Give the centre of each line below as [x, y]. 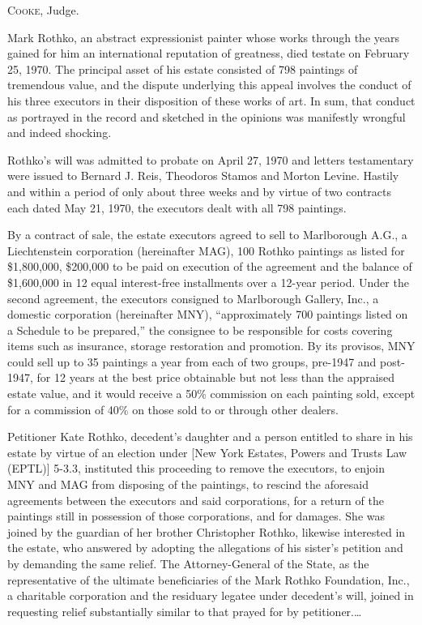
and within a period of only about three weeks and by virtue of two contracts [199, 191]
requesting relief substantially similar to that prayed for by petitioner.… [185, 611]
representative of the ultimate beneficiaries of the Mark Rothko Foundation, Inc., [209, 579]
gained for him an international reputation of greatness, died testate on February [209, 53]
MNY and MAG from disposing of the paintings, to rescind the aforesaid [188, 484]
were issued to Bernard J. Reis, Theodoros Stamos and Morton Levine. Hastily [203, 176]
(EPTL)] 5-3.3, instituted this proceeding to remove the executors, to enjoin [196, 468]
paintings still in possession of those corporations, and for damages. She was [196, 516]
